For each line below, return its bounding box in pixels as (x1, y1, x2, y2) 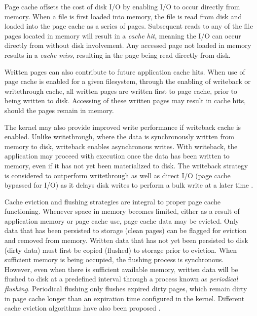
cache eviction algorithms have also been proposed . (4, 303, 161, 313)
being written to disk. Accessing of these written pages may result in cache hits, (4, 95, 246, 106)
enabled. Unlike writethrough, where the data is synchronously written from (4, 131, 235, 142)
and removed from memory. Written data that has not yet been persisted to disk (4, 235, 249, 245)
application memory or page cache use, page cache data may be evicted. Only (4, 215, 239, 226)
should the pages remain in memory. (4, 105, 114, 115)
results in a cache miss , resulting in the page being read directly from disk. (4, 49, 231, 60)
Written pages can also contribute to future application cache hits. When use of (4, 66, 245, 77)
